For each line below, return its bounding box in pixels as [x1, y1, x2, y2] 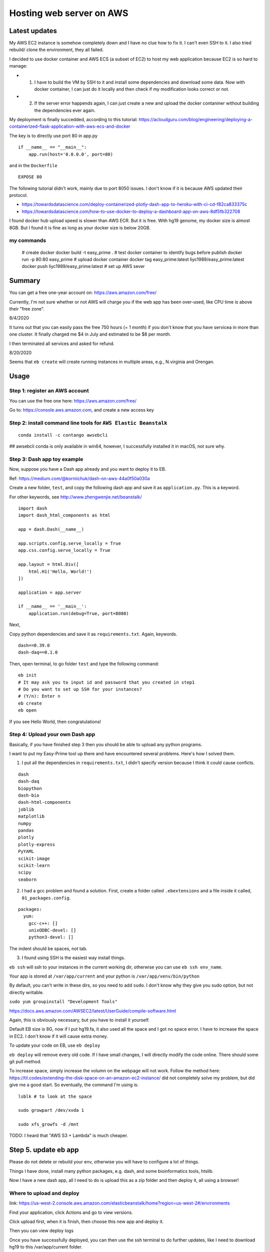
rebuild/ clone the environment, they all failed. [9, 47, 104, 53]
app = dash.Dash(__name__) [18, 526, 84, 532]
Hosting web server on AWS [9, 8, 128, 19]
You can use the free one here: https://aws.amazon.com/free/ [9, 398, 137, 404]
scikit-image [18, 855, 50, 861]
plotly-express [18, 841, 55, 847]
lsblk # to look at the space [18, 1093, 92, 1099]
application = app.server [18, 589, 82, 595]
